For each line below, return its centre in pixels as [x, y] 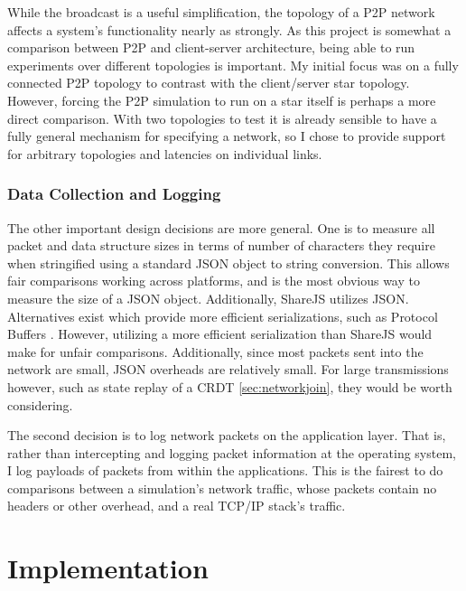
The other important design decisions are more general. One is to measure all [221, 227]
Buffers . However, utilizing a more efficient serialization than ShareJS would [220, 334]
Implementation [108, 568]
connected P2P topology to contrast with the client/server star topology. [209, 83]
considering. [40, 404]
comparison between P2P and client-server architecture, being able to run [211, 47]
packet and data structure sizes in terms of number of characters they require [221, 245]
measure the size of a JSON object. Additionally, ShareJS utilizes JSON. [208, 298]
